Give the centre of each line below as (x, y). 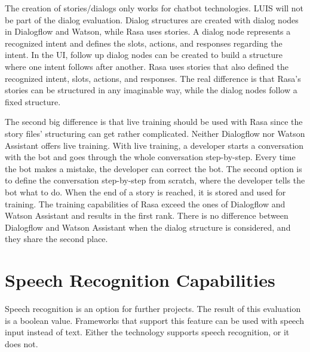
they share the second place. (56, 239)
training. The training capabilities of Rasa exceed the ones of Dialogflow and (145, 203)
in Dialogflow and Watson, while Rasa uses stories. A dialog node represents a (148, 31)
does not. (22, 343)
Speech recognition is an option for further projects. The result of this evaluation (153, 308)
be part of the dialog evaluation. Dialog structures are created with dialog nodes (152, 19)
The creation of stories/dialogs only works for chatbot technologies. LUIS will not (154, 8)
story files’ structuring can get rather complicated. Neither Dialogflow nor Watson (155, 133)
